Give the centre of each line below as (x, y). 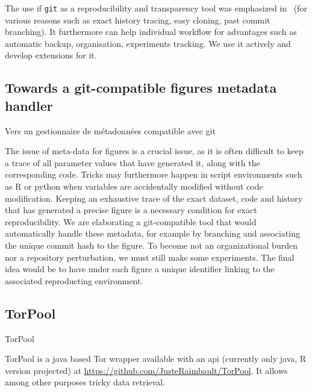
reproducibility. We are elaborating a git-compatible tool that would (131, 221)
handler (29, 105)
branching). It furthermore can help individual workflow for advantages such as (151, 32)
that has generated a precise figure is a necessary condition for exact (131, 210)
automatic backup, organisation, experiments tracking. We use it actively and (148, 43)
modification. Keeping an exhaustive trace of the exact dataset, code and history (154, 198)
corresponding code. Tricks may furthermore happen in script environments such (154, 174)
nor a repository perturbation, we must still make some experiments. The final (150, 257)
